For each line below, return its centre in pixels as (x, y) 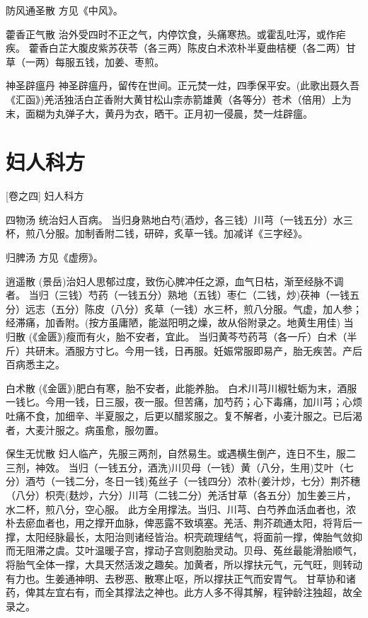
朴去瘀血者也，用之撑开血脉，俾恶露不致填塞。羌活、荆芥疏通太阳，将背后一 (184, 523)
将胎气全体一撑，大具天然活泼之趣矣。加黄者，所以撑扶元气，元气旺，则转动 (184, 564)
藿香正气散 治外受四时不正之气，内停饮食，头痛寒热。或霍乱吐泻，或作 (171, 34)
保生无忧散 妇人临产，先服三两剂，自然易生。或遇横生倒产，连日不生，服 (176, 453)
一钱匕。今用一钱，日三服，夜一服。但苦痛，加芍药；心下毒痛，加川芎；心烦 (184, 402)
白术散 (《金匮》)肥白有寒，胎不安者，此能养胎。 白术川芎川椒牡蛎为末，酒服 (182, 388)
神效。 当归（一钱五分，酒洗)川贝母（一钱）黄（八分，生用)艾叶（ (189, 467)
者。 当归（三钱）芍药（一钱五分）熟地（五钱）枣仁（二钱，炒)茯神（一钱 (178, 295)
